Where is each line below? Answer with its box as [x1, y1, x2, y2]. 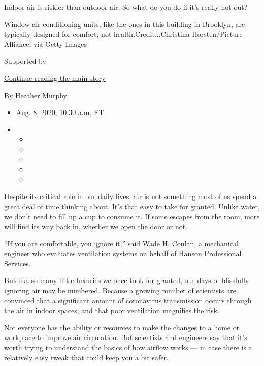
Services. [4, 258, 31, 268]
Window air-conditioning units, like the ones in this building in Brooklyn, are [4, 18, 245, 29]
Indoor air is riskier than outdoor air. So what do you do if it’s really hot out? [4, 2, 248, 12]
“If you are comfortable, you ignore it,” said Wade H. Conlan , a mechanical [4, 238, 239, 248]
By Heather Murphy [4, 90, 67, 100]
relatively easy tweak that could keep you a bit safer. [4, 352, 169, 362]
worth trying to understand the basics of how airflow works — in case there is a [4, 342, 252, 353]
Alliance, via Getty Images [4, 38, 87, 49]
